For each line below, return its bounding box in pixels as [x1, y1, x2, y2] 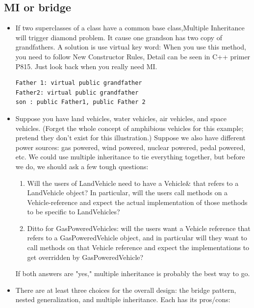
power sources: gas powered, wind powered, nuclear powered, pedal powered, [15, 142, 246, 152]
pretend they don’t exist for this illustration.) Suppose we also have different [15, 132, 246, 143]
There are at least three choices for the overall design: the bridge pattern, [15, 284, 236, 295]
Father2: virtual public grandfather [15, 89, 139, 96]
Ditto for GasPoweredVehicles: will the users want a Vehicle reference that [27, 223, 251, 233]
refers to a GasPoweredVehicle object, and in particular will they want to [27, 232, 247, 243]
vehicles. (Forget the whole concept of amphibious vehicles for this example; [15, 123, 244, 133]
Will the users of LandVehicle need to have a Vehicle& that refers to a [27, 178, 239, 188]
